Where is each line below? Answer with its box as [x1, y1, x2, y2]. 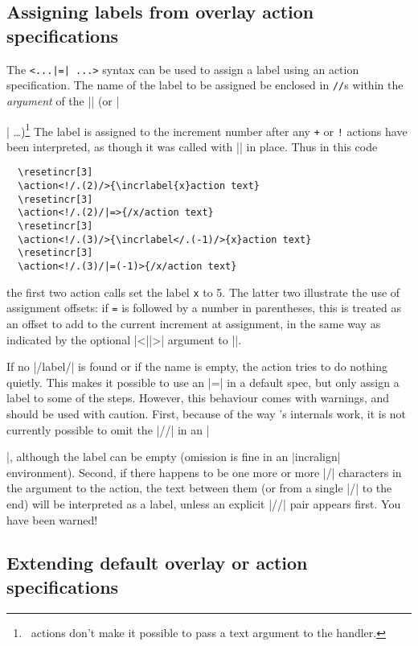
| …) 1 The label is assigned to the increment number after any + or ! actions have [6, 120, 408, 139]
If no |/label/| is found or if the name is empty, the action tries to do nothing [6, 358, 387, 375]
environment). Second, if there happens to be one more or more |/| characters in [6, 463, 402, 480]
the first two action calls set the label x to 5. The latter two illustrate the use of [6, 283, 400, 300]
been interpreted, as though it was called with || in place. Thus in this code [6, 138, 378, 154]
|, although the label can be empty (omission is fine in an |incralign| [6, 448, 341, 465]
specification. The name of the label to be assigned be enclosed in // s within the [6, 76, 404, 93]
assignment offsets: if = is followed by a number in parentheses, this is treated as [6, 299, 402, 316]
